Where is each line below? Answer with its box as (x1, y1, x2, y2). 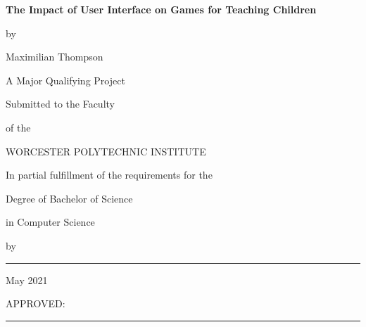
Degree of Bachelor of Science (6, 191, 133, 205)
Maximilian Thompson (6, 49, 103, 64)
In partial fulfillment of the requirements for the (6, 167, 213, 182)
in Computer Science (6, 214, 95, 229)
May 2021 (6, 272, 48, 287)
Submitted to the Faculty (6, 96, 115, 111)
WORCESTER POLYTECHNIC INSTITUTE (6, 143, 206, 158)
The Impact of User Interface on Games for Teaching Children (6, 2, 317, 16)
